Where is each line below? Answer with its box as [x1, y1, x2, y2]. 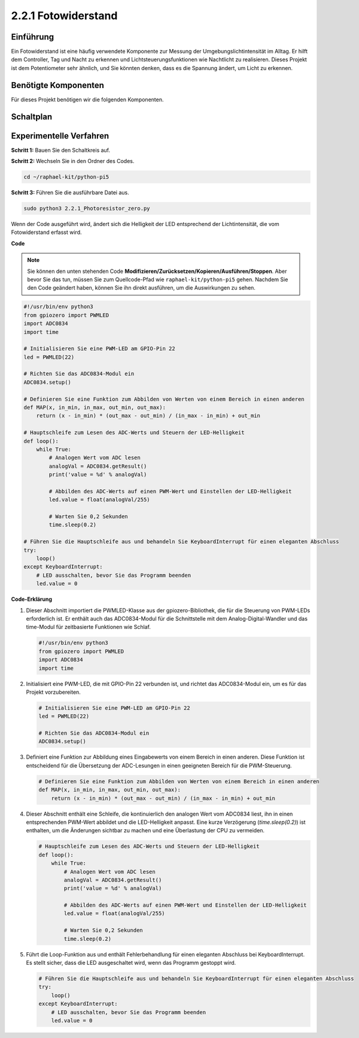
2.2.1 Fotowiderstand [11, 9, 118, 22]
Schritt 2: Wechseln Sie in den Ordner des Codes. [11, 158, 135, 165]
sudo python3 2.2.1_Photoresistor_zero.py [23, 205, 150, 212]
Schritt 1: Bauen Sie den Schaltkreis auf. [11, 146, 111, 154]
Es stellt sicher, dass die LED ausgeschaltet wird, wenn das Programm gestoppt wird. [26, 959, 236, 967]
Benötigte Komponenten [11, 80, 105, 90]
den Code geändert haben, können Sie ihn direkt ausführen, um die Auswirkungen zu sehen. [27, 284, 255, 291]
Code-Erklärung [11, 595, 53, 603]
